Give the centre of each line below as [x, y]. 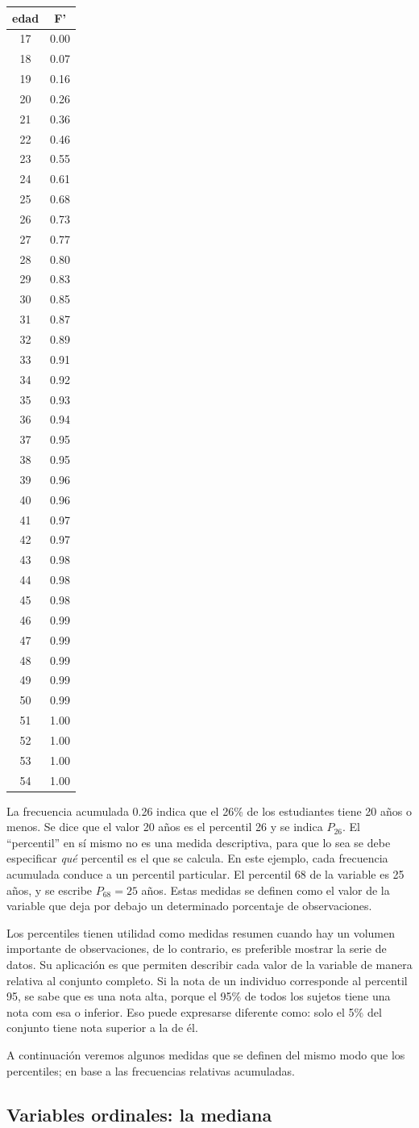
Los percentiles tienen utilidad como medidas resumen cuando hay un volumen [201, 932]
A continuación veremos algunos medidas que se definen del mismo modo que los [206, 1054]
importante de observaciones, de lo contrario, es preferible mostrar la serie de [197, 948]
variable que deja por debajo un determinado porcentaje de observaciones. [189, 906]
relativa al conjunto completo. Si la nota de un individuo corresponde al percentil [207, 980]
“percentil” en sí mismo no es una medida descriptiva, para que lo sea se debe [199, 842]
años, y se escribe [50, 890]
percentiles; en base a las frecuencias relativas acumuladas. [151, 1070]
